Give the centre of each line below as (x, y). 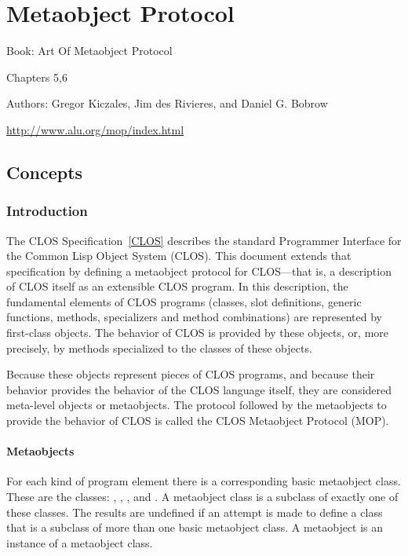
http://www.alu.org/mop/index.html (95, 129)
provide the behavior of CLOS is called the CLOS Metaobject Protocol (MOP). (198, 421)
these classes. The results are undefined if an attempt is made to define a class (195, 512)
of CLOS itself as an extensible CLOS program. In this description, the (177, 286)
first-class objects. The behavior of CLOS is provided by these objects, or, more (198, 333)
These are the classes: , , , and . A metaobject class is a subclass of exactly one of (202, 497)
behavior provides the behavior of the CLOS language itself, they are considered (199, 389)
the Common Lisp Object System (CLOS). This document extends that (179, 256)
